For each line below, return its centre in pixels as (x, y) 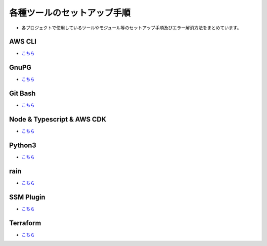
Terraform (25, 223)
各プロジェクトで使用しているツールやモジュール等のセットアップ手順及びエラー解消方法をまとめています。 (132, 28)
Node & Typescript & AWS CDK (58, 119)
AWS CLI (23, 42)
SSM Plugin (27, 197)
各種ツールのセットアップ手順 (70, 13)
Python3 (23, 145)
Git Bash (22, 94)
